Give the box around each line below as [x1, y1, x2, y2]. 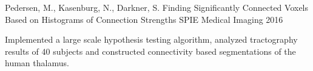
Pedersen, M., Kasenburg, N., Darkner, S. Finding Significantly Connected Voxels [5, 1, 309, 13]
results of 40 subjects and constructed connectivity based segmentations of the [5, 45, 296, 57]
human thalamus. [5, 57, 69, 69]
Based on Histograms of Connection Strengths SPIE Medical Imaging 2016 [5, 13, 283, 25]
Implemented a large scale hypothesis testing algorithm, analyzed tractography [5, 33, 298, 46]
